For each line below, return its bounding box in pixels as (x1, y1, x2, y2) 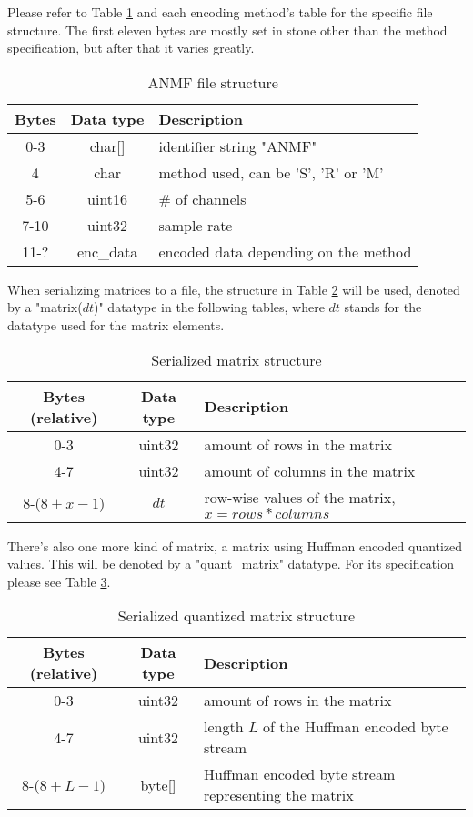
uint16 (87, 187, 128, 209)
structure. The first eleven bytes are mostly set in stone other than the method (7, 20, 448, 39)
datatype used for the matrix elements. (7, 315, 225, 334)
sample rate (158, 214, 233, 236)
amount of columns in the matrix (204, 459, 416, 481)
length (203, 716, 244, 738)
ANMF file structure (147, 71, 278, 93)
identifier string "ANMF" (158, 135, 317, 156)
